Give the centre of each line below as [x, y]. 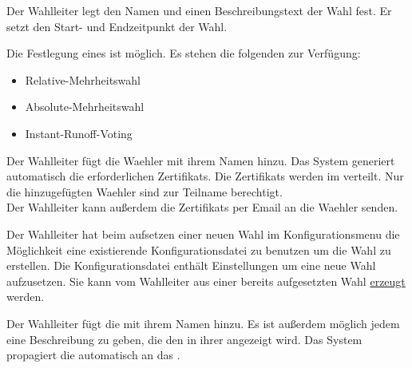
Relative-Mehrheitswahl [83, 79]
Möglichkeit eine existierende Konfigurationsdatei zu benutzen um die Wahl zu [199, 249]
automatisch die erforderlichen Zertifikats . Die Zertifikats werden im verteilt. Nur [205, 176]
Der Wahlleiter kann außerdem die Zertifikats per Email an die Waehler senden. [202, 207]
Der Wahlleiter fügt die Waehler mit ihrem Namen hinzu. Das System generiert [201, 160]
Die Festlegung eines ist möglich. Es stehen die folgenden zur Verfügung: [184, 53]
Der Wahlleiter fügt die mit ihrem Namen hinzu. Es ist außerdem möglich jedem [203, 323]
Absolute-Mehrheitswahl [85, 107]
